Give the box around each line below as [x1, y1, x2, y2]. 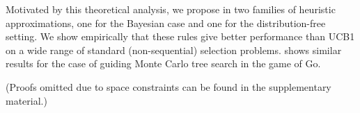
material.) [6, 93, 47, 107]
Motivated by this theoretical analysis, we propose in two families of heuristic [6, 2, 336, 16]
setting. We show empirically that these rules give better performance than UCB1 [6, 29, 355, 44]
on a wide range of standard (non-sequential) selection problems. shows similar [6, 42, 342, 57]
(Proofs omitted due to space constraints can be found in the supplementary [6, 79, 331, 94]
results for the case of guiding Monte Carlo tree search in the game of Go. [6, 56, 321, 71]
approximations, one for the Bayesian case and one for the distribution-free [6, 15, 326, 30]
